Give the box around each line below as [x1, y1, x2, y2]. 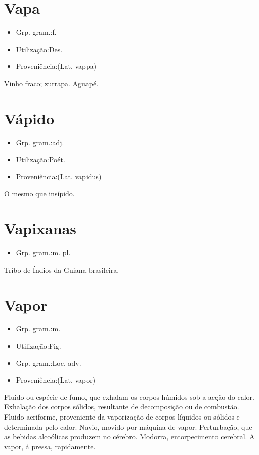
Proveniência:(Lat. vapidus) [16, 171, 102, 181]
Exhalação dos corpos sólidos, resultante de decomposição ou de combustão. [4, 401, 239, 412]
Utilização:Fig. [16, 340, 61, 351]
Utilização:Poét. [16, 154, 65, 165]
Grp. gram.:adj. [16, 137, 64, 147]
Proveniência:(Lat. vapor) [16, 374, 96, 385]
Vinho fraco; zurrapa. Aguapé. [4, 78, 99, 88]
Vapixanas [4, 218, 77, 239]
